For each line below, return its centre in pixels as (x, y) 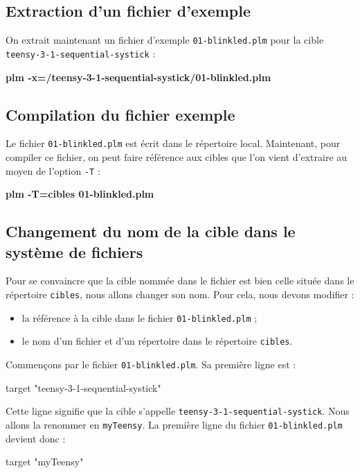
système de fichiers (74, 251)
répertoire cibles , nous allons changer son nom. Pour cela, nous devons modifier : (180, 294)
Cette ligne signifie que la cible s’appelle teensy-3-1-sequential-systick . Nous (178, 411)
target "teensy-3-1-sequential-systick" (83, 387)
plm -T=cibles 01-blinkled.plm (80, 194)
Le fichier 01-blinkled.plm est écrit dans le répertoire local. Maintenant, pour (173, 143)
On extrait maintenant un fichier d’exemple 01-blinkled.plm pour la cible (165, 40)
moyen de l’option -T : (53, 170)
